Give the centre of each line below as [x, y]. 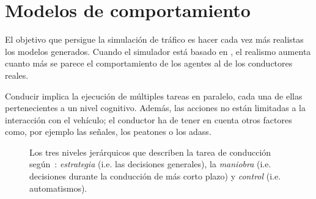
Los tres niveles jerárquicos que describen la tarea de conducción [150, 152]
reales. [17, 75]
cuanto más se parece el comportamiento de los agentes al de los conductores [149, 63]
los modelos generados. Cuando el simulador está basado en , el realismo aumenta [158, 51]
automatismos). [58, 188]
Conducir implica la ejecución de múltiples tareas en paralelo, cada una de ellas [154, 96]
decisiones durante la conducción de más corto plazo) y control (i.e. [155, 176]
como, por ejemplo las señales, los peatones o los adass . [108, 132]
